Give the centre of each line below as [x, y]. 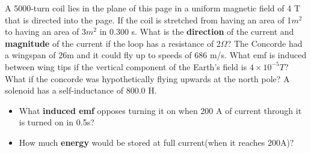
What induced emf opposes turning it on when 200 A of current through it [160, 110]
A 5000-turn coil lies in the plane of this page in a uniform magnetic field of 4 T [153, 8]
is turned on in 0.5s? [57, 122]
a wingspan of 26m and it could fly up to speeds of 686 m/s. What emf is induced [156, 55]
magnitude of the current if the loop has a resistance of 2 [113, 43]
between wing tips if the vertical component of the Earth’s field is [126, 66]
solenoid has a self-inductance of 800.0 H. [81, 90]
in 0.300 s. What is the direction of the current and [197, 31]
